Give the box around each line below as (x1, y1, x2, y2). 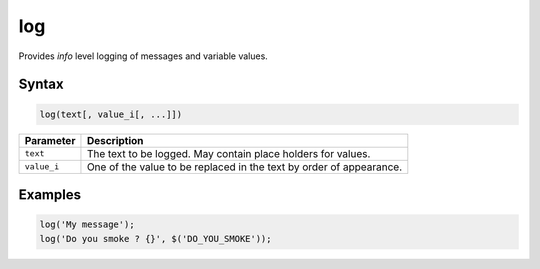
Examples (18, 186, 82, 203)
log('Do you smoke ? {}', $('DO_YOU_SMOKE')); (39, 233, 272, 244)
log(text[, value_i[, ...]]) (39, 108, 183, 120)
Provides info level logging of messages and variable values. (18, 50, 269, 62)
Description (86, 133, 144, 147)
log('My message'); (39, 219, 135, 230)
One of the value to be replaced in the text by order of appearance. (86, 160, 403, 174)
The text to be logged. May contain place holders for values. (86, 146, 371, 160)
